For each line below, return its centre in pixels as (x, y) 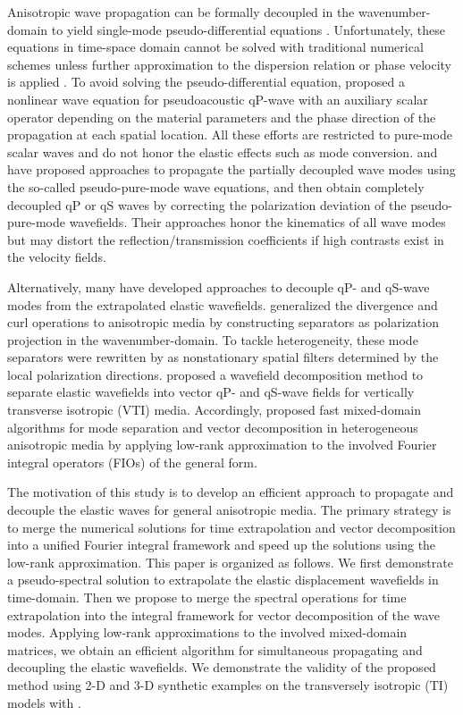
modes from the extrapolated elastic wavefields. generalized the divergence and (223, 304)
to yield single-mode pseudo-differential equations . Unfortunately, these (248, 29)
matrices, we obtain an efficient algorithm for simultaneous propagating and (215, 649)
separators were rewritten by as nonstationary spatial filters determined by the (223, 357)
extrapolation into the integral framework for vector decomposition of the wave (224, 614)
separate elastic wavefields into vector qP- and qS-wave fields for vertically (211, 392)
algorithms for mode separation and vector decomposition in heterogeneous (213, 427)
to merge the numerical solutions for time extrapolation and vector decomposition (231, 527)
